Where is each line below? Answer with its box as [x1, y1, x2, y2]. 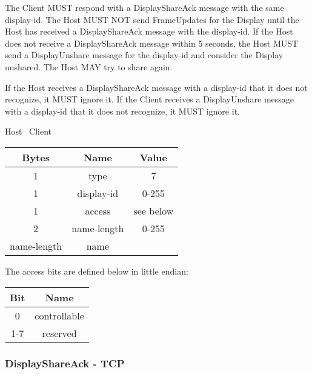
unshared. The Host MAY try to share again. [5, 60, 173, 73]
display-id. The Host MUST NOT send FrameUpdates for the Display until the [5, 13, 299, 25]
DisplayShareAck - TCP [5, 356, 125, 371]
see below [133, 203, 174, 218]
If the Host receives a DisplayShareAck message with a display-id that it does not [5, 81, 308, 93]
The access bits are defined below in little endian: [5, 264, 188, 277]
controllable [35, 308, 84, 322]
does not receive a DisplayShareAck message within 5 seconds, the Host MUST [5, 36, 299, 49]
